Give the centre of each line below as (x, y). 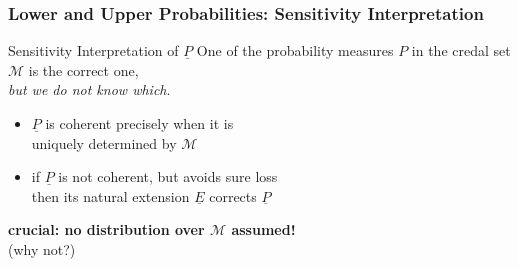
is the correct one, (83, 69)
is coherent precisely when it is (139, 123)
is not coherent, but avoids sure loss (168, 176)
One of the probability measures (295, 50)
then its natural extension (110, 195)
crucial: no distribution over (106, 229)
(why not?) (42, 248)
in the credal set (461, 50)
